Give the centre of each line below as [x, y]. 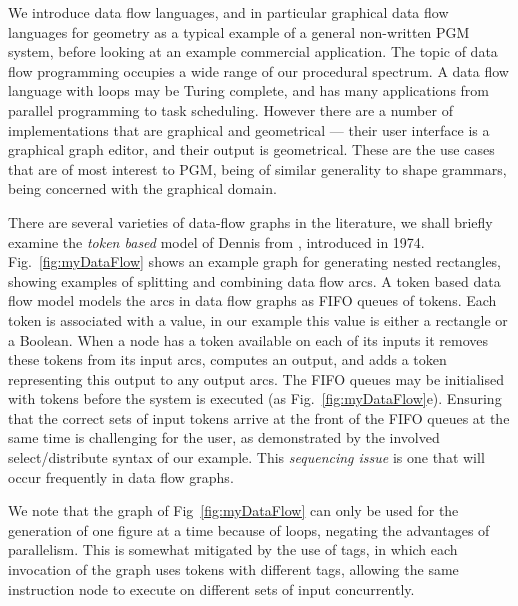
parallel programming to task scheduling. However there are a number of [230, 109]
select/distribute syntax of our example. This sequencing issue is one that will [246, 457]
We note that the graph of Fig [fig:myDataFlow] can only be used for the [233, 510]
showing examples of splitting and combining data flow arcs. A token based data [254, 280]
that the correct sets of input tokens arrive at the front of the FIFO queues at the [259, 417]
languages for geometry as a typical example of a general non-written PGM [239, 31]
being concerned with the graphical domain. [142, 188]
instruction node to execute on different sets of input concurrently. [211, 588]
